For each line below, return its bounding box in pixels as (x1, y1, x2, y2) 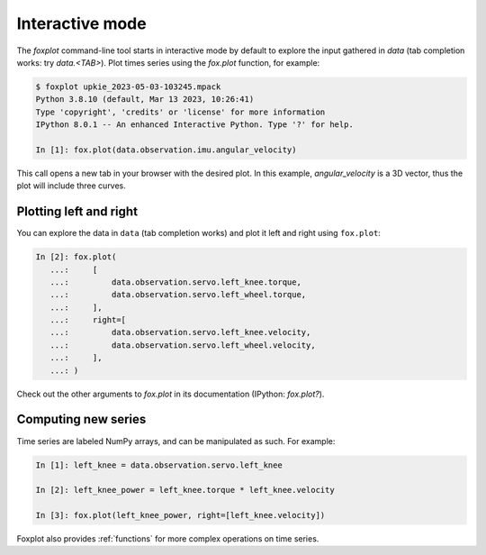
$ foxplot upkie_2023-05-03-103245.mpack (35, 81, 221, 92)
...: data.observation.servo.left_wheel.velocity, (49, 340, 316, 350)
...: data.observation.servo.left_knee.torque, (49, 277, 301, 287)
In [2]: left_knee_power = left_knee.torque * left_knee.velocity (35, 485, 335, 496)
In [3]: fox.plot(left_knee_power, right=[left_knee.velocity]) (35, 510, 326, 521)
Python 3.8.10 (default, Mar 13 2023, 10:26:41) (35, 95, 255, 105)
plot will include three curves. (16, 180, 126, 191)
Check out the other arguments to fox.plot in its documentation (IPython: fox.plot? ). (16, 388, 325, 399)
